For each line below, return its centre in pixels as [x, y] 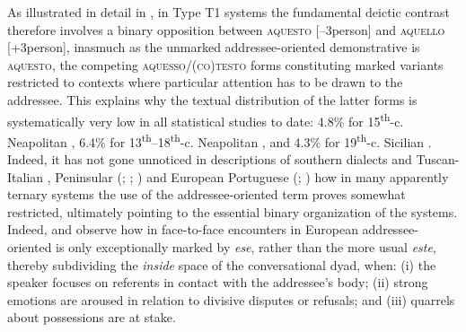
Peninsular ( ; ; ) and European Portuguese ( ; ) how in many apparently [252, 176]
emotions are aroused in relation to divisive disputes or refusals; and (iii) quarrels [231, 299]
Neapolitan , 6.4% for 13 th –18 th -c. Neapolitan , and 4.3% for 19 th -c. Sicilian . [220, 140]
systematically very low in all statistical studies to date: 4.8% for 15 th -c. [206, 119]
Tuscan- [438, 159]
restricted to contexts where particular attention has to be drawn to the [205, 82]
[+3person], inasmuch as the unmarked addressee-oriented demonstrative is [214, 47]
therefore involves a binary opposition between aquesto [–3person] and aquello [226, 29]
